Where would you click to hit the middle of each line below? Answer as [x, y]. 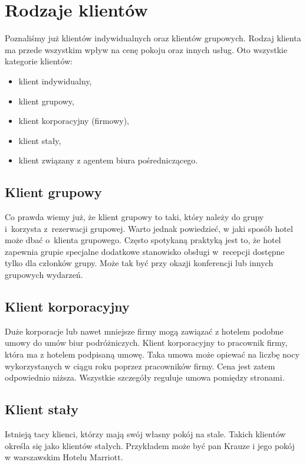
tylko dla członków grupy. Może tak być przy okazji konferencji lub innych [139, 263]
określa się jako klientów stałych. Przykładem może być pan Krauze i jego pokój [150, 445]
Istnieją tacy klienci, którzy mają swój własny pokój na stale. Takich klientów [145, 434]
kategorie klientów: [39, 61]
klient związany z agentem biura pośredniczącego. [108, 160]
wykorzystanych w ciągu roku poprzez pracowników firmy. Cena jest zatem [140, 366]
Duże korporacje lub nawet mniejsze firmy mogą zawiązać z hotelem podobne [144, 331]
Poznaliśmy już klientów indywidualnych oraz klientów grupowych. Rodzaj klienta [153, 38]
